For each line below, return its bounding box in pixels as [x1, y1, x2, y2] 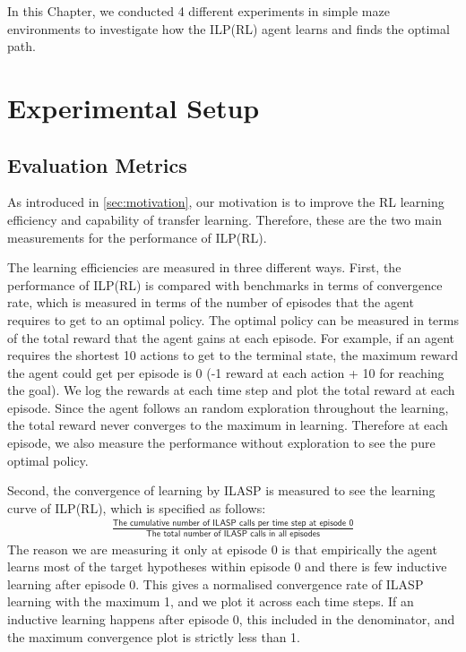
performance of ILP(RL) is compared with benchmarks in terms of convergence [7, 275, 443, 294]
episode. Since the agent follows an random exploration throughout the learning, [7, 398, 449, 416]
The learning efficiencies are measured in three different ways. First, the [7, 258, 401, 277]
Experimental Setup [7, 89, 260, 125]
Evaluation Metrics [7, 150, 187, 178]
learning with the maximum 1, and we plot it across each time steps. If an [7, 592, 414, 611]
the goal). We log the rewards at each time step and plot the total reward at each [7, 381, 455, 399]
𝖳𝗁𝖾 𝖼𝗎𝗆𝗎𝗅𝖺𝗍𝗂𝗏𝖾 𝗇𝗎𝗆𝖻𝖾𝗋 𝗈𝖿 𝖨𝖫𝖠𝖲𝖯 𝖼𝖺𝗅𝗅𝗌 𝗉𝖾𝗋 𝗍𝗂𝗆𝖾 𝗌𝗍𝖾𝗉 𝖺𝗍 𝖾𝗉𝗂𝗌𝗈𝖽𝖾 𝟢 [112, 519, 354, 528]
